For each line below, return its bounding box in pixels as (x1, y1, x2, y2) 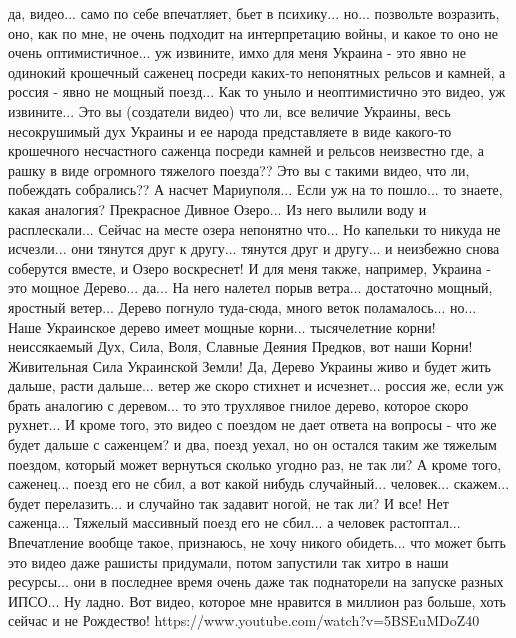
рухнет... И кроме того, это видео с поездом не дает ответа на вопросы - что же (8, 414, 497, 435)
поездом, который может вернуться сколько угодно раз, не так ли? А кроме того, (8, 453, 502, 474)
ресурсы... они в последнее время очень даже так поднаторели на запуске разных (8, 571, 504, 592)
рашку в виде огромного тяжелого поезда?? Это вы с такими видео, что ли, (8, 159, 470, 180)
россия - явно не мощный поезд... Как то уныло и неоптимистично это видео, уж (8, 81, 506, 102)
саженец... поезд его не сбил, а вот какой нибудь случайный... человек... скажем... (8, 473, 510, 494)
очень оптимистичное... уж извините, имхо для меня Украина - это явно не (8, 42, 466, 63)
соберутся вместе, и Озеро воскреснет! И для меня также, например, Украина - (8, 257, 491, 278)
